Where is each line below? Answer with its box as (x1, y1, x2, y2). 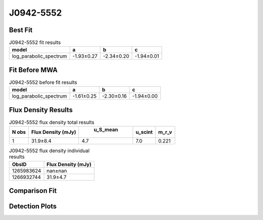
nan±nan (46, 167, 67, 174)
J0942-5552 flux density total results (9, 119, 94, 126)
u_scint (135, 129, 153, 136)
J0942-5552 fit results (9, 39, 61, 46)
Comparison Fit (9, 187, 57, 195)
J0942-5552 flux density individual (9, 147, 90, 154)
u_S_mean (94, 126, 118, 133)
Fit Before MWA (9, 66, 58, 74)
